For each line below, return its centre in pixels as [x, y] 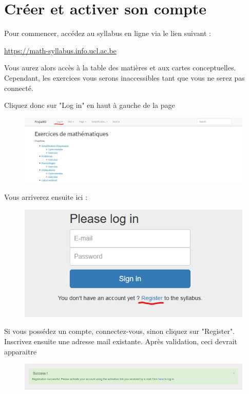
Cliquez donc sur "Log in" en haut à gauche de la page [90, 105]
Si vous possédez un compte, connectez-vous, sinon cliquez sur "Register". [120, 331]
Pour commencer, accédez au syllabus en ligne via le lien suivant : [108, 33]
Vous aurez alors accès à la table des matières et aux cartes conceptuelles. [120, 68]
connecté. [19, 88]
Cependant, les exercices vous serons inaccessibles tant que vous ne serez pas [124, 77]
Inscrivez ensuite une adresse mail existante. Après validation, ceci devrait [121, 341]
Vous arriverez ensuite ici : [46, 196]
